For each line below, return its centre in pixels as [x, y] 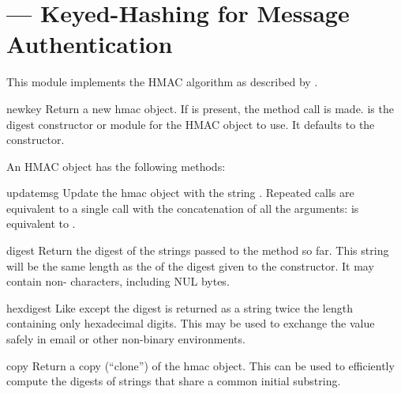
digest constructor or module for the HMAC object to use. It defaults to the [191, 124]
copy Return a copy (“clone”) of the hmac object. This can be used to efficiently [200, 365]
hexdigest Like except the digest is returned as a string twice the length [180, 307]
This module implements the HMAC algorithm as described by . [162, 82]
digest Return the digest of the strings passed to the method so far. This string [198, 250]
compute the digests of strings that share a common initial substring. [174, 381]
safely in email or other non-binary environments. [126, 339]
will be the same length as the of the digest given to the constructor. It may [190, 265]
